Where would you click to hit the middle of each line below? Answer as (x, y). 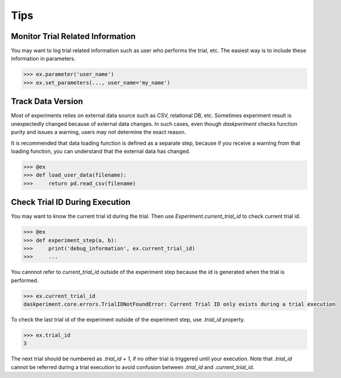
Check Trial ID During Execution (71, 202)
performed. (25, 280)
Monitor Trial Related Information (73, 36)
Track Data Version (47, 101)
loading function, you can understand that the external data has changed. (101, 151)
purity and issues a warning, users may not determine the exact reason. (99, 132)
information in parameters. (44, 58)
